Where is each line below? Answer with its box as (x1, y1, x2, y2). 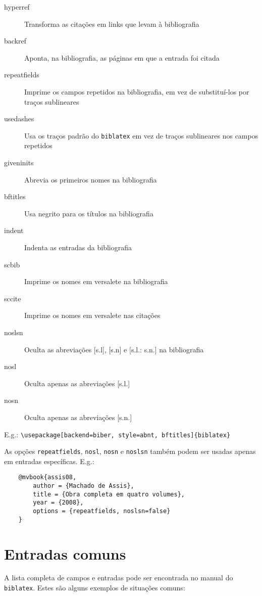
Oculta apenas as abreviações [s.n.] (24, 411, 132, 422)
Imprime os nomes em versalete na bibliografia (24, 276, 168, 287)
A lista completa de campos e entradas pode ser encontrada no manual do (4, 572, 233, 583)
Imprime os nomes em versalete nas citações (24, 310, 161, 320)
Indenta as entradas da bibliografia (24, 242, 132, 252)
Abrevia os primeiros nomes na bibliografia (24, 174, 157, 185)
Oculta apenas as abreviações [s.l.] (24, 378, 130, 388)
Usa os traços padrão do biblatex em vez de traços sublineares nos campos (24, 130, 258, 141)
